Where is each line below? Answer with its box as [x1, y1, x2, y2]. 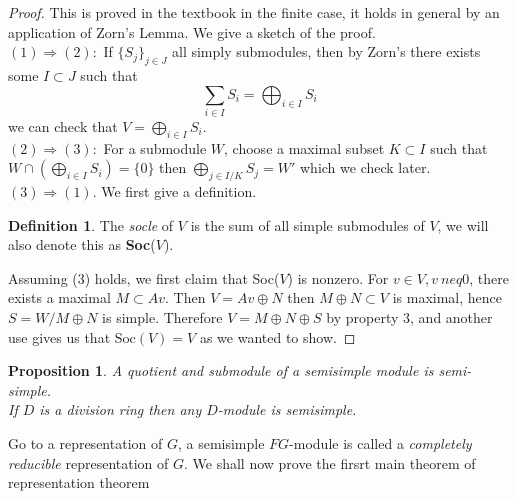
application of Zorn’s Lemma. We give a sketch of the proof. [8, 21, 376, 42]
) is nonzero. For [287, 267, 389, 288]
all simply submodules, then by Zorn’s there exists [172, 41, 481, 62]
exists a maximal [8, 287, 111, 308]
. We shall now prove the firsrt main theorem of [183, 452, 476, 473]
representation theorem [8, 472, 150, 493]
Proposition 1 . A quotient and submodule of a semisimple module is [8, 360, 434, 381]
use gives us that [8, 326, 111, 347]
